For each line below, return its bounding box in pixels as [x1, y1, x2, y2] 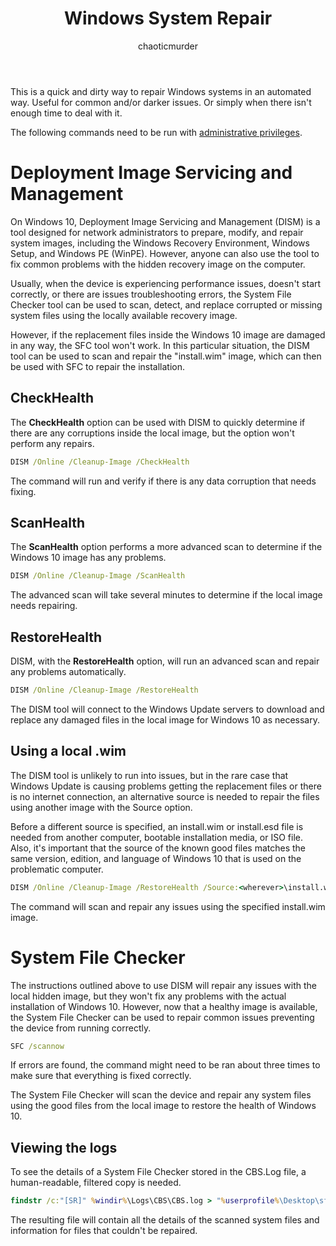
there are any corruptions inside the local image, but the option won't [10, 427, 295, 439]
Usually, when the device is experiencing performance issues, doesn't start [10, 277, 322, 289]
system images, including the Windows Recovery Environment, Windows [10, 237, 310, 249]
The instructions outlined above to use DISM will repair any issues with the [10, 979, 318, 991]
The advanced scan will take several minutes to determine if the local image [10, 589, 323, 601]
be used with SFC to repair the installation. [10, 360, 186, 372]
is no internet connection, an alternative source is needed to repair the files [10, 790, 320, 802]
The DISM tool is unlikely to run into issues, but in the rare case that [10, 769, 289, 781]
